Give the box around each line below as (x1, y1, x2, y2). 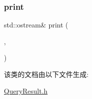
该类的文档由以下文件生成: (4, 69, 89, 79)
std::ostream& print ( (4, 20, 68, 30)
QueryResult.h (4, 85, 48, 96)
